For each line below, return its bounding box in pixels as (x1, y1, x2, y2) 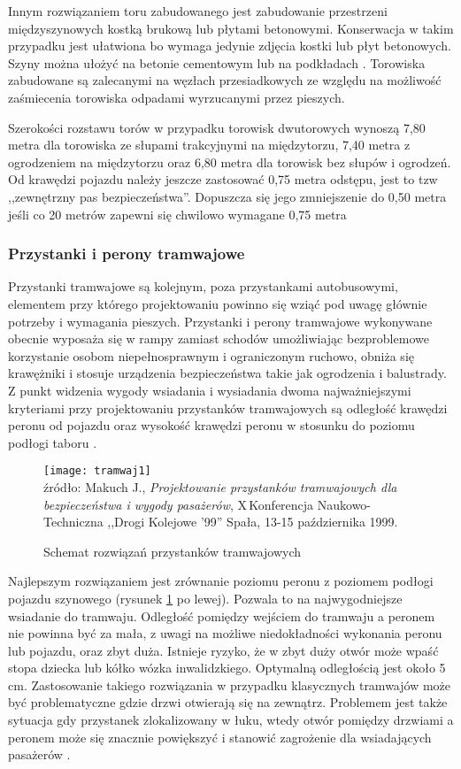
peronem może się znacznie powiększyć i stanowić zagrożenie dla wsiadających (8, 727, 432, 746)
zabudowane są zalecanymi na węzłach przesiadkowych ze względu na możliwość (8, 71, 442, 89)
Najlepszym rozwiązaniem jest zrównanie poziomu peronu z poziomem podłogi (8, 572, 434, 590)
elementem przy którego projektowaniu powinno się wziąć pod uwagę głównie (8, 294, 427, 312)
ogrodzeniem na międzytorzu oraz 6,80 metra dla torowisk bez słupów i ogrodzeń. (8, 152, 451, 171)
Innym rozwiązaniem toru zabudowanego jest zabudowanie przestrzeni (8, 2, 388, 19)
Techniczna (43, 512, 104, 531)
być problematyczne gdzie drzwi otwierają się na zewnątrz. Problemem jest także (8, 693, 448, 711)
